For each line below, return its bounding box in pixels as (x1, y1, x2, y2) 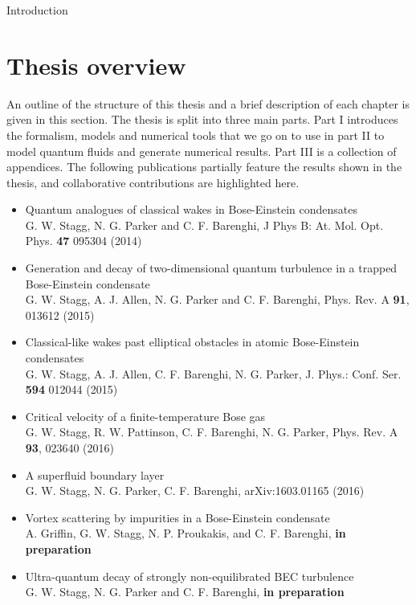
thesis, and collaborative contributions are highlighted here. (6, 174, 300, 190)
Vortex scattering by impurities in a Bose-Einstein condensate (25, 509, 330, 525)
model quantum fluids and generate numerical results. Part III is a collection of (6, 142, 397, 159)
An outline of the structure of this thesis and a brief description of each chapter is (6, 95, 410, 112)
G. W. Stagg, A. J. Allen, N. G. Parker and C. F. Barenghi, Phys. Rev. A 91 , (25, 291, 410, 308)
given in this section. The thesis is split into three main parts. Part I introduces (6, 111, 398, 128)
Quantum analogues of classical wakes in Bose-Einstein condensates (25, 201, 357, 218)
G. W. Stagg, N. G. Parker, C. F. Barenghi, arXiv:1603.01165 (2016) (25, 482, 365, 499)
